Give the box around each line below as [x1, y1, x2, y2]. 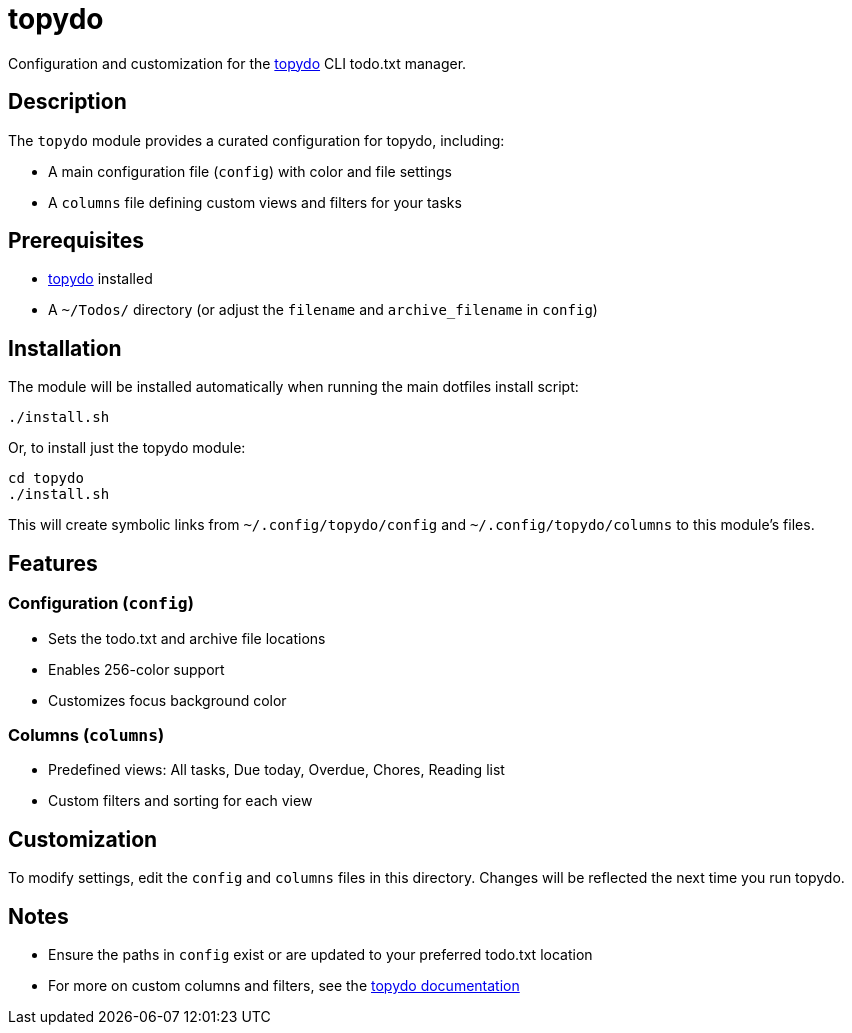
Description [8, 89, 127, 115]
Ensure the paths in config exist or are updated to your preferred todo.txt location [48, 945, 593, 963]
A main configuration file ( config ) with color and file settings [48, 162, 453, 180]
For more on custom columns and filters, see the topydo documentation [48, 976, 520, 994]
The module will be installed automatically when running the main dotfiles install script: [8, 378, 579, 396]
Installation [8, 335, 122, 361]
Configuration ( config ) [8, 593, 194, 614]
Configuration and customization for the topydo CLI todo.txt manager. [8, 54, 467, 72]
